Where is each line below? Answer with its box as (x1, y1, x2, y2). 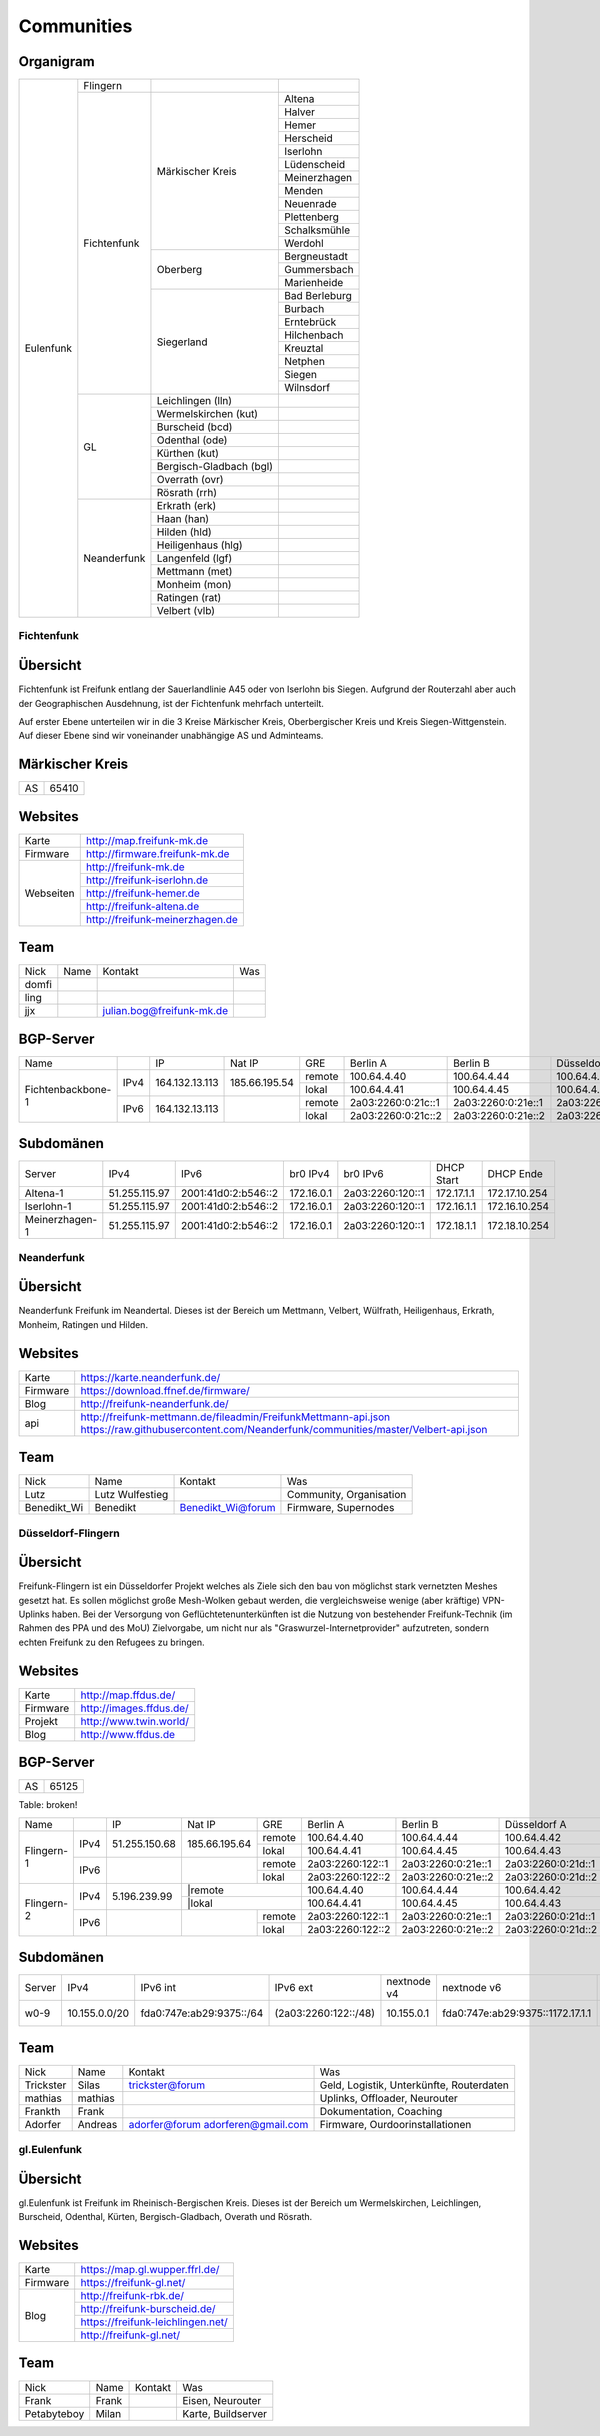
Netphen (283, 355, 325, 369)
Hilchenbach (283, 328, 344, 342)
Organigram (18, 53, 95, 70)
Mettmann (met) (156, 565, 233, 579)
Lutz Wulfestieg (94, 1488, 169, 1502)
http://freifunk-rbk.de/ (80, 2289, 185, 2303)
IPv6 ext (274, 1981, 314, 1995)
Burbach (283, 302, 325, 316)
